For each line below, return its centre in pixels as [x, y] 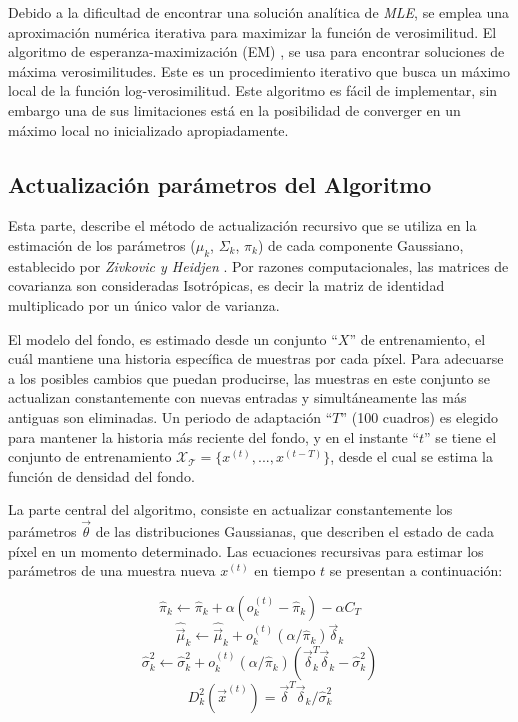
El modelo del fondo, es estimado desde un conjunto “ [173, 338]
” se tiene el [460, 436]
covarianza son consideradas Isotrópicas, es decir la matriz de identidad [226, 285]
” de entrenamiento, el [417, 338]
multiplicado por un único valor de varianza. [144, 304]
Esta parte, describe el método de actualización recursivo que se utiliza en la [242, 225]
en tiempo [285, 570]
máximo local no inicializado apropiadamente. [148, 129]
